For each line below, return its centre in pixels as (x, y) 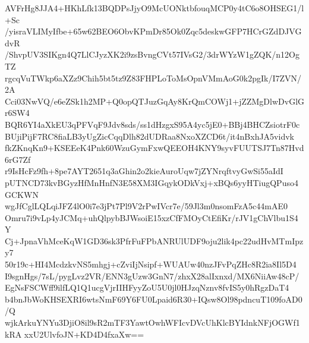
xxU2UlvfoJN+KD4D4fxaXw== (84, 334)
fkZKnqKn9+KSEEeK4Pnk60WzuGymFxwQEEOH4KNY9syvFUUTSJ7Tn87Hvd (154, 148)
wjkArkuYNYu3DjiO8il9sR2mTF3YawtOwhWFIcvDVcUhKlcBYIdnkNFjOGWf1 (152, 322)
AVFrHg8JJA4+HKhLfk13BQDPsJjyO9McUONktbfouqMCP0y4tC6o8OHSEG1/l (154, 8)
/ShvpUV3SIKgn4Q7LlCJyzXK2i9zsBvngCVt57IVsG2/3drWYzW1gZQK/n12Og (152, 54)
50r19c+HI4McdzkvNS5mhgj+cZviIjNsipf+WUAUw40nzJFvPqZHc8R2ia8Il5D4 (151, 264)
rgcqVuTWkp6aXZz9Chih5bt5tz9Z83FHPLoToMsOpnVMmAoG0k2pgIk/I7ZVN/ (153, 78)
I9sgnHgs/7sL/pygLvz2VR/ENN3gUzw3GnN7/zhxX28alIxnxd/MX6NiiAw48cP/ (152, 276)
